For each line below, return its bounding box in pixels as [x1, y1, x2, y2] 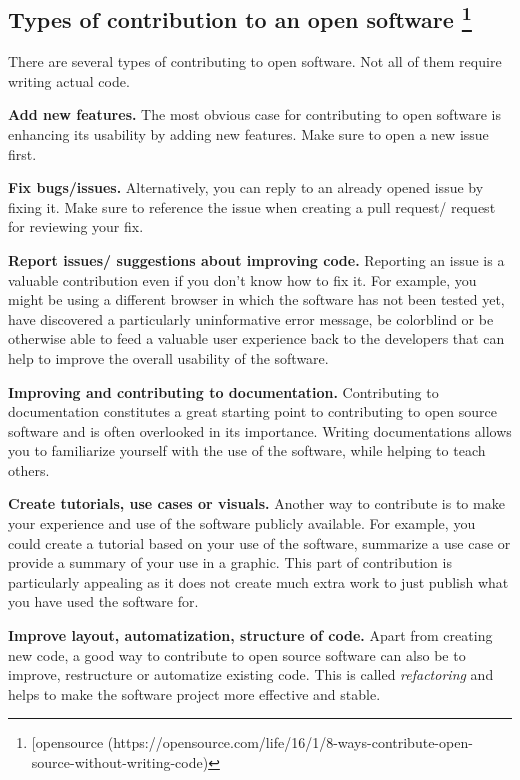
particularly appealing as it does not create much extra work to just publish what [8, 571, 509, 592]
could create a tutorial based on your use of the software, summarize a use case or [8, 532, 511, 553]
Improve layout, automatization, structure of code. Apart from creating [8, 625, 493, 646]
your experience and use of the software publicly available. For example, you [8, 513, 476, 534]
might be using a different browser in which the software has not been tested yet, [8, 289, 505, 310]
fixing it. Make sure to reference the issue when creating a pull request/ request [8, 196, 496, 217]
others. [8, 459, 50, 480]
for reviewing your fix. [8, 216, 144, 237]
